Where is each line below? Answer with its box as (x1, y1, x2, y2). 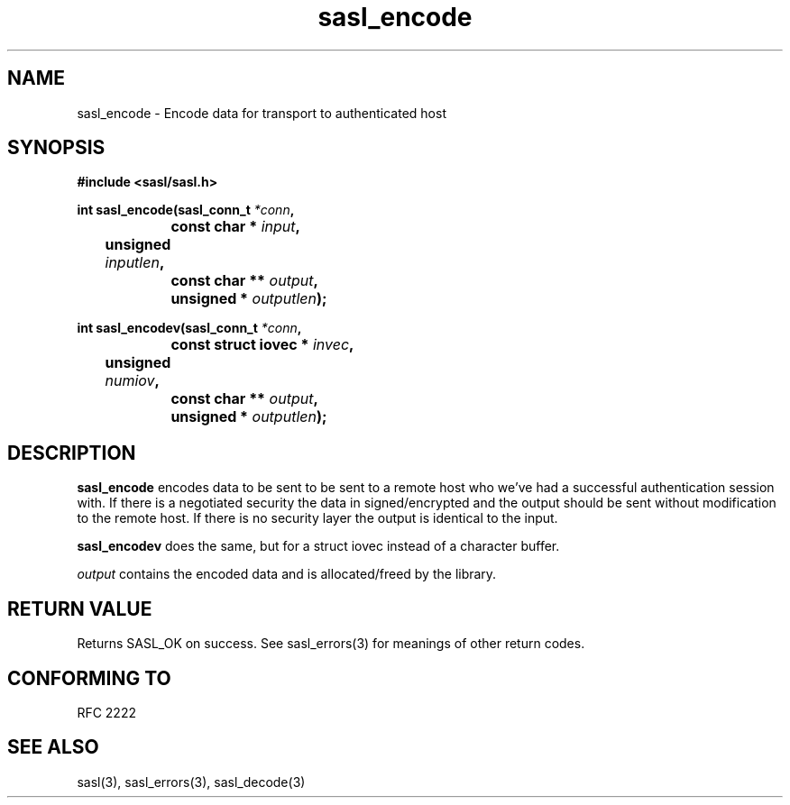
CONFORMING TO (7, 666, 171, 690)
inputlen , (105, 253, 165, 272)
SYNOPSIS (7, 136, 106, 160)
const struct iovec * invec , (170, 335, 354, 354)
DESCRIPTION (7, 441, 136, 464)
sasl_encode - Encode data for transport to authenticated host (77, 105, 446, 121)
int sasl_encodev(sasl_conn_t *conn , (77, 320, 302, 336)
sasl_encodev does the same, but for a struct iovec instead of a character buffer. (77, 538, 560, 554)
